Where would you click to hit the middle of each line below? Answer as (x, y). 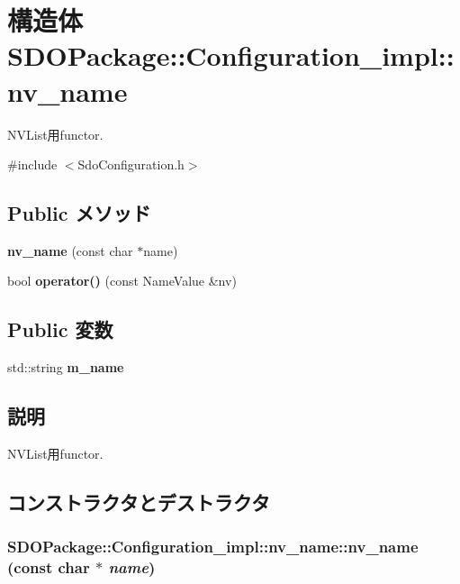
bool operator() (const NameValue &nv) (122, 281)
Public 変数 (60, 329)
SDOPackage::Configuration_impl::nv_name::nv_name (213, 547)
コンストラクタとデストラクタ (139, 502)
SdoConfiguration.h (131, 164)
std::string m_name (66, 367)
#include (32, 164)
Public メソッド (79, 213)
